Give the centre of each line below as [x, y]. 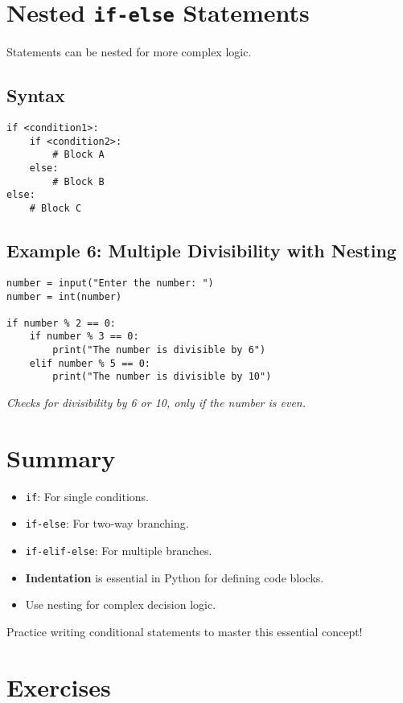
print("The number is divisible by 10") [162, 377]
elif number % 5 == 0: [90, 363]
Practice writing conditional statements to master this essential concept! [185, 631]
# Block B [78, 181]
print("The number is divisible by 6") [159, 350]
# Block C [56, 208]
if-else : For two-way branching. [107, 523]
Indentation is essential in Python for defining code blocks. [175, 577]
